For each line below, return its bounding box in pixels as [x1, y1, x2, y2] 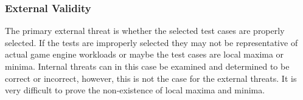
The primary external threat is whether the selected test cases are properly [5, 24, 285, 37]
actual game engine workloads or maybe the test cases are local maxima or [5, 48, 284, 61]
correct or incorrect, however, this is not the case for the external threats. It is [5, 72, 297, 84]
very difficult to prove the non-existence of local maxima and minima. [5, 84, 265, 96]
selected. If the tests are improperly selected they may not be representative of [5, 36, 298, 48]
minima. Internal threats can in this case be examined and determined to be [5, 60, 290, 72]
